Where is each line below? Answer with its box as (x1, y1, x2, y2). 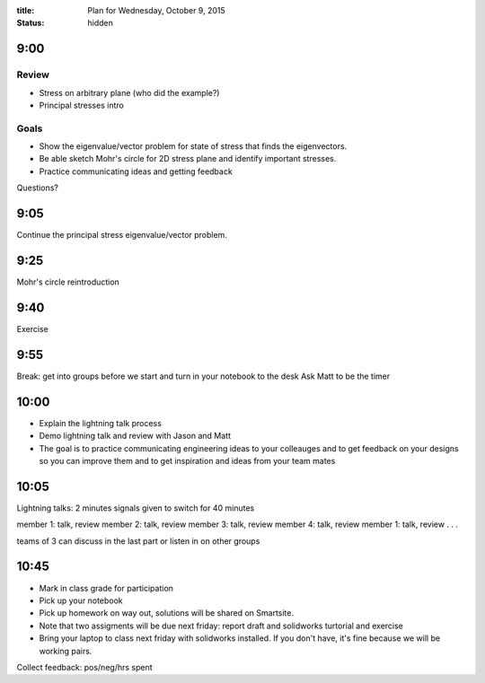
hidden (87, 18, 114, 29)
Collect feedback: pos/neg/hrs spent (16, 661, 153, 672)
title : (16, 5, 35, 15)
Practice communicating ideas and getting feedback (39, 166, 233, 177)
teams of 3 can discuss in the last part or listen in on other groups (16, 535, 260, 547)
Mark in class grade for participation (39, 582, 174, 593)
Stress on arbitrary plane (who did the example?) (39, 87, 220, 98)
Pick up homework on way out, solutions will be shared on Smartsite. (39, 608, 294, 618)
